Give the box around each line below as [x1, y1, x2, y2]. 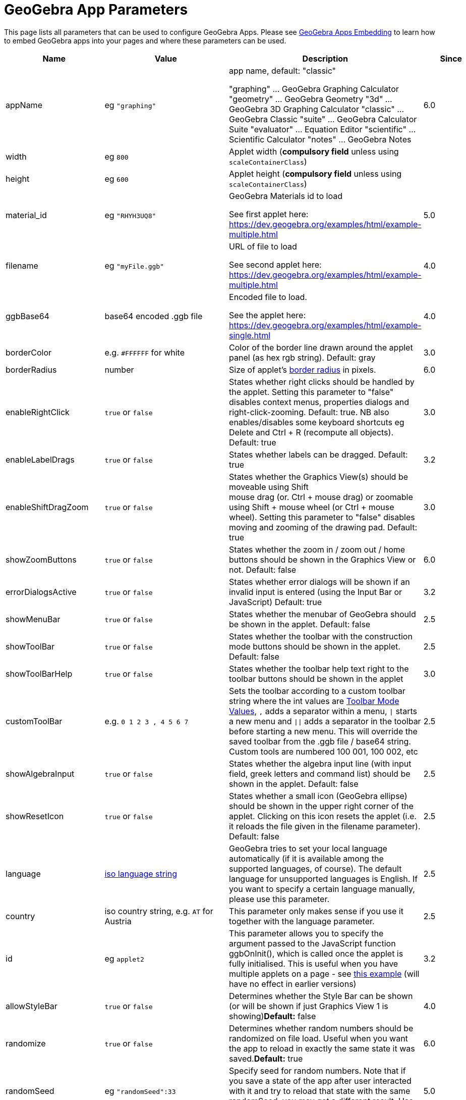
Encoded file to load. [229, 291, 307, 302]
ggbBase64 [6, 311, 49, 321]
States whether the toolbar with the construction [229, 631, 413, 641]
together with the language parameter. [229, 916, 375, 926]
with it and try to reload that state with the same [229, 1085, 411, 1096]
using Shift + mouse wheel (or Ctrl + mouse [229, 502, 394, 512]
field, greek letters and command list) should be [229, 768, 411, 779]
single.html [229, 330, 271, 340]
